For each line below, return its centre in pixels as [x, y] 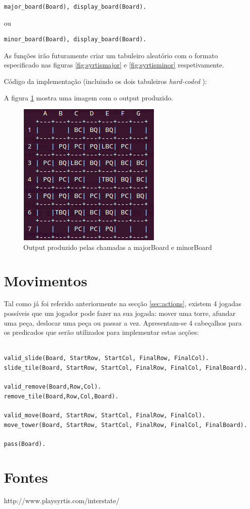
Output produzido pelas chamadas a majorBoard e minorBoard [118, 247]
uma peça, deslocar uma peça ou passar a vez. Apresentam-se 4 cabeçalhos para [123, 322]
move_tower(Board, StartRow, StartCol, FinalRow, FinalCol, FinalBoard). [126, 425]
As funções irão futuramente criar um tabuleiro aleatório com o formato [111, 55]
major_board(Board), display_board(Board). [75, 7]
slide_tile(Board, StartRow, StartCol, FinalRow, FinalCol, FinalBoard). [126, 368]
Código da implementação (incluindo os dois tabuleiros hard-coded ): [106, 81]
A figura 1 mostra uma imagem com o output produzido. [89, 97]
